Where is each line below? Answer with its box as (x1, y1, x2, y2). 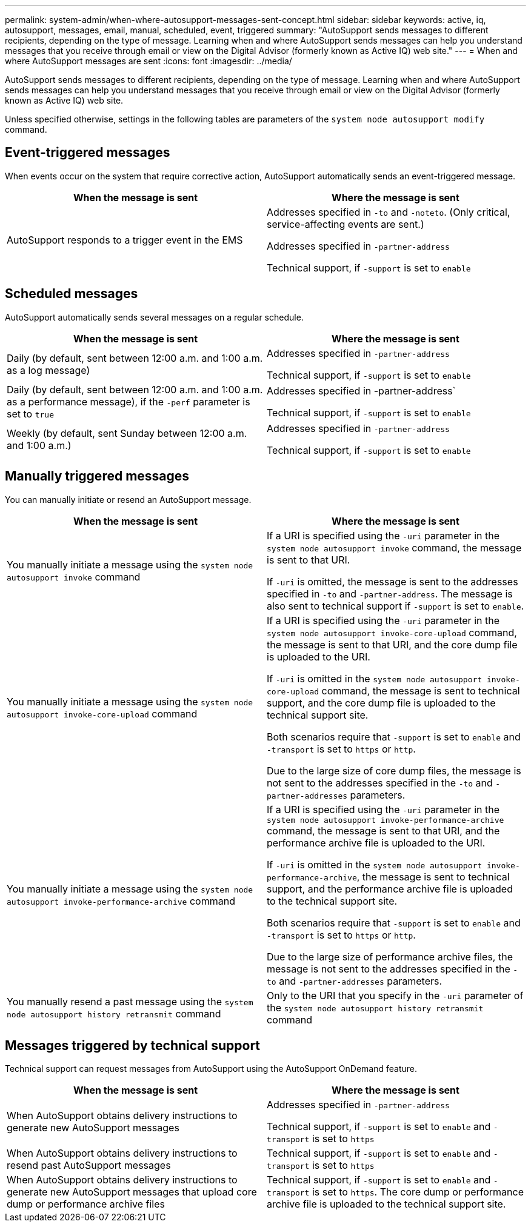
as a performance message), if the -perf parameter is (7, 395, 250, 408)
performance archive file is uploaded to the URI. (267, 836, 486, 849)
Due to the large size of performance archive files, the (267, 950, 513, 963)
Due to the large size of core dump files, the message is (267, 764, 521, 777)
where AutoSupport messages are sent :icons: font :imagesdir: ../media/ (5, 56, 292, 66)
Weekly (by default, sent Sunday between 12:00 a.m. (7, 427, 247, 439)
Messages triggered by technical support (5, 1037, 261, 1053)
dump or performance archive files (7, 1198, 165, 1211)
